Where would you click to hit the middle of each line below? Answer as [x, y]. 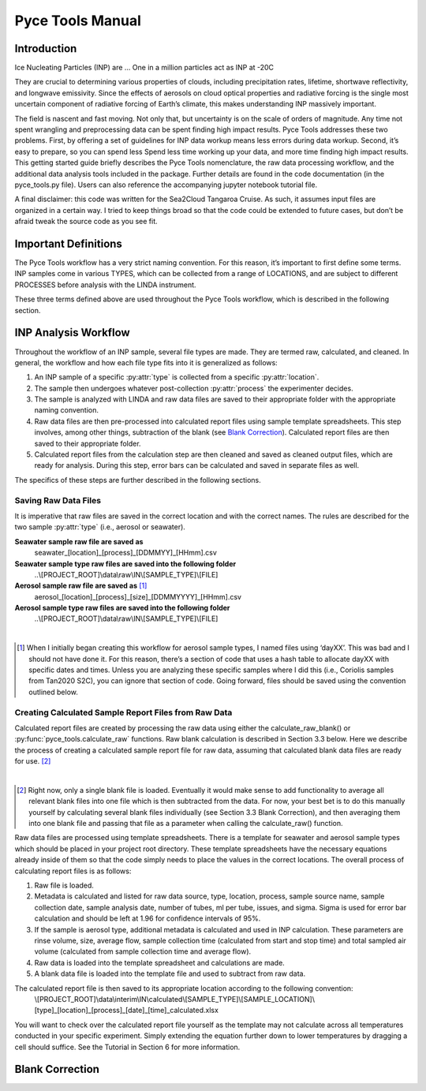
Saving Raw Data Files [58, 500]
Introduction [46, 49]
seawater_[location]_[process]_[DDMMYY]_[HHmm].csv [125, 553]
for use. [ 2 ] [33, 761]
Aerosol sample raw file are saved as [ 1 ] [81, 586]
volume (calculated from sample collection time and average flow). [143, 951]
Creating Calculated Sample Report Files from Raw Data [123, 712]
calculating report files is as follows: [73, 871]
